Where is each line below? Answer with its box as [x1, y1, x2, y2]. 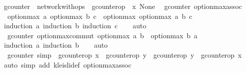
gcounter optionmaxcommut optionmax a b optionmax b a [7, 30, 198, 40]
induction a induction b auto [3, 40, 108, 50]
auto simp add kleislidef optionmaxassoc [3, 59, 132, 70]
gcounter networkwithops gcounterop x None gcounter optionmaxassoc [3, 1, 242, 11]
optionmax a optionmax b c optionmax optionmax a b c [7, 10, 192, 21]
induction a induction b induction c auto [3, 20, 147, 31]
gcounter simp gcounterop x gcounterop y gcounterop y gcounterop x [7, 49, 242, 60]
